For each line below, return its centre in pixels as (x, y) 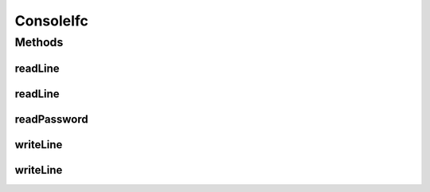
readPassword (51, 119)
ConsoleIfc (52, 21)
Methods (39, 42)
